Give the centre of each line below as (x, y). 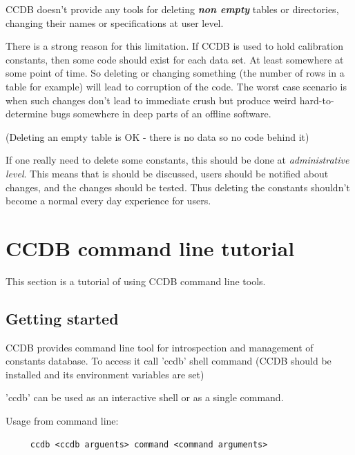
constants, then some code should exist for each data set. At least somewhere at (175, 59)
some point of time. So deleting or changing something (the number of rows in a (175, 73)
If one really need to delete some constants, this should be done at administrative (177, 160)
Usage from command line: (62, 421)
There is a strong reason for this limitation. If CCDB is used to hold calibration (175, 46)
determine (27, 114)
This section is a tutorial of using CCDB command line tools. (136, 281)
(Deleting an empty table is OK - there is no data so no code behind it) (157, 136)
